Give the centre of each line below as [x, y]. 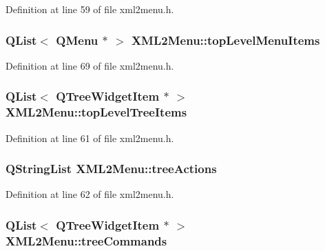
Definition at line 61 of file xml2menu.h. [90, 138]
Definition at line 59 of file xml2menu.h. [90, 9]
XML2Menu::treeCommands [86, 240]
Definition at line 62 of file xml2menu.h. [90, 194]
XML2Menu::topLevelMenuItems [226, 40]
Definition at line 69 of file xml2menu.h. [90, 65]
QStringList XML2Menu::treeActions [111, 169]
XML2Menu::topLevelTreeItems [96, 112]
